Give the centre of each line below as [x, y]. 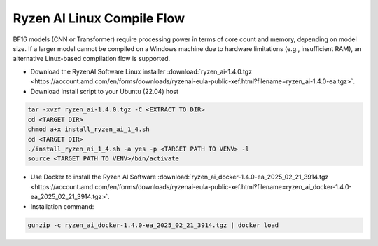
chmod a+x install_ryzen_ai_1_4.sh [89, 129]
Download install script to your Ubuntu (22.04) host [104, 91]
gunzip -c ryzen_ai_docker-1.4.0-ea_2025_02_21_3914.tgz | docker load [153, 225]
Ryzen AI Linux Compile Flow [99, 18]
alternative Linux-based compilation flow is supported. [92, 59]
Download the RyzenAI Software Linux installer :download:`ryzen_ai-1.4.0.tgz [141, 71]
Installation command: [62, 206]
